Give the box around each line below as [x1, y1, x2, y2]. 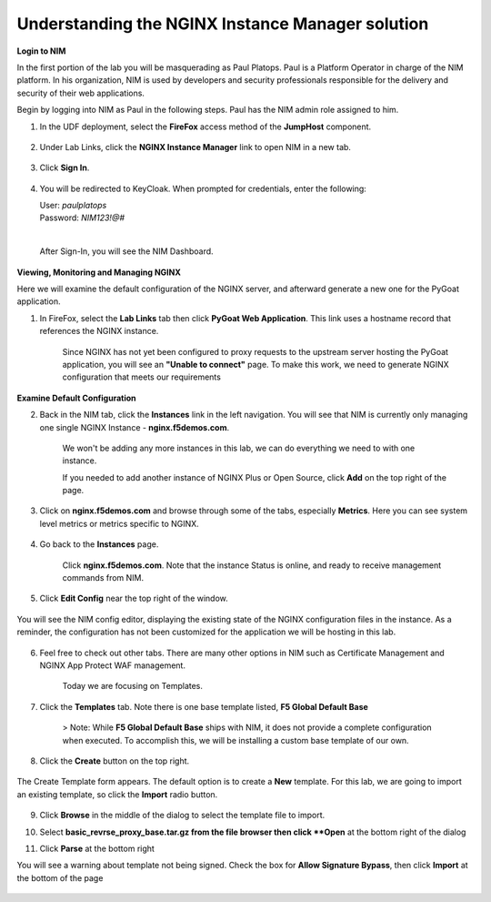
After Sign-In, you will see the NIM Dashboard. [39, 246, 214, 257]
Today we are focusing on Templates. [62, 681, 204, 692]
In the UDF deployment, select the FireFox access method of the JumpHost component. [39, 121, 372, 132]
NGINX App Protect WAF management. [39, 660, 186, 671]
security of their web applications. [16, 87, 145, 98]
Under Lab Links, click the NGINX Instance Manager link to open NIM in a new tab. [39, 141, 352, 152]
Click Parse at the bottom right [39, 843, 155, 854]
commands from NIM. [62, 573, 145, 583]
